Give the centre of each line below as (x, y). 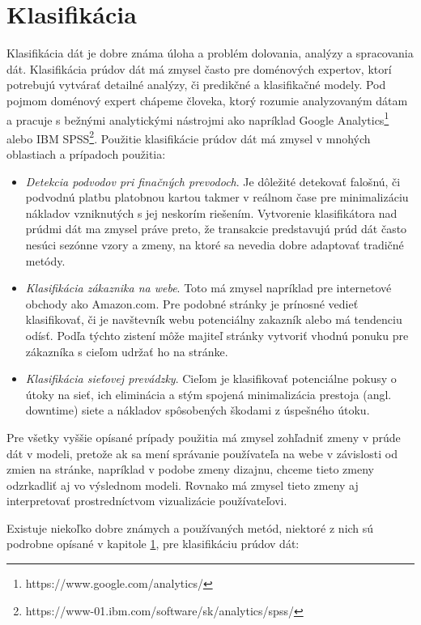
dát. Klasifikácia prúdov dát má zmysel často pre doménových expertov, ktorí (199, 68)
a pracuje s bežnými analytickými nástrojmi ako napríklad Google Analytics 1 (198, 118)
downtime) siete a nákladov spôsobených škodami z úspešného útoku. (198, 410)
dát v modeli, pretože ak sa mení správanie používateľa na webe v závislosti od (202, 453)
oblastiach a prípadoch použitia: (86, 154)
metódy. (45, 260)
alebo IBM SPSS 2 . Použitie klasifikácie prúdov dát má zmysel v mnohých (189, 137)
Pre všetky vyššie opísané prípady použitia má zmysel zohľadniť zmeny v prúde (204, 437)
